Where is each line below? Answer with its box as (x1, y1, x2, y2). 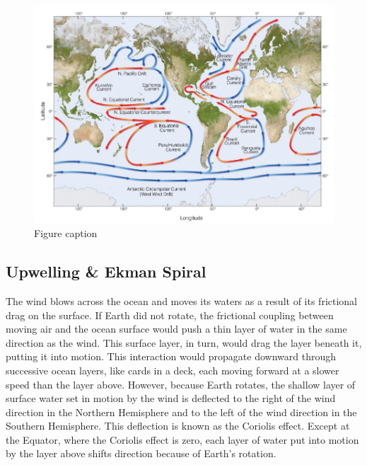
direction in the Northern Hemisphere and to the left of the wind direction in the (6, 404, 357, 419)
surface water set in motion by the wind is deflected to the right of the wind (6, 391, 336, 406)
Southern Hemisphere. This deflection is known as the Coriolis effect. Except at (6, 418, 350, 433)
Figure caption (34, 226, 98, 241)
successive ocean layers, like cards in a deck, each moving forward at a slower (6, 362, 339, 377)
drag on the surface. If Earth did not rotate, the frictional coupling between (6, 307, 334, 322)
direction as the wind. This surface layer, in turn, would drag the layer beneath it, (6, 335, 362, 350)
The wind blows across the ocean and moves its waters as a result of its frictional (6, 293, 357, 308)
